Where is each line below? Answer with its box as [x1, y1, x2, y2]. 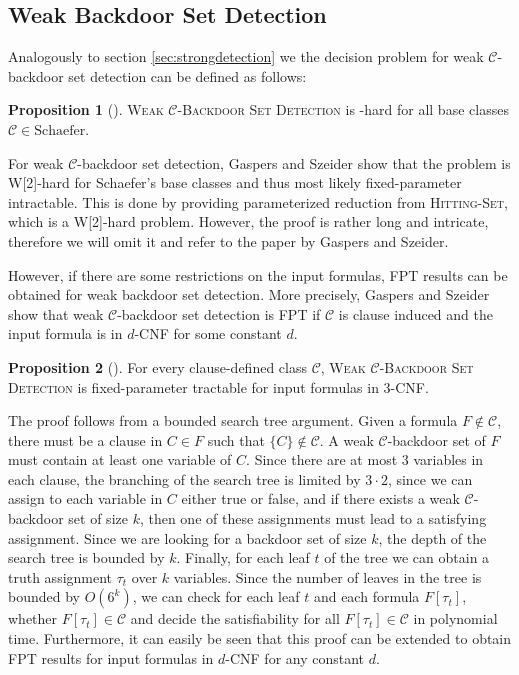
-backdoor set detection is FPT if [117, 303, 321, 324]
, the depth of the [378, 527, 487, 548]
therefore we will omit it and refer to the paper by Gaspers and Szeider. [8, 230, 449, 251]
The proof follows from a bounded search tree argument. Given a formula [8, 410, 458, 431]
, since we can [387, 468, 473, 489]
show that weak [8, 303, 104, 324]
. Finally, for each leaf [176, 547, 310, 568]
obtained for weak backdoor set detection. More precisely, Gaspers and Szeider [8, 284, 490, 305]
